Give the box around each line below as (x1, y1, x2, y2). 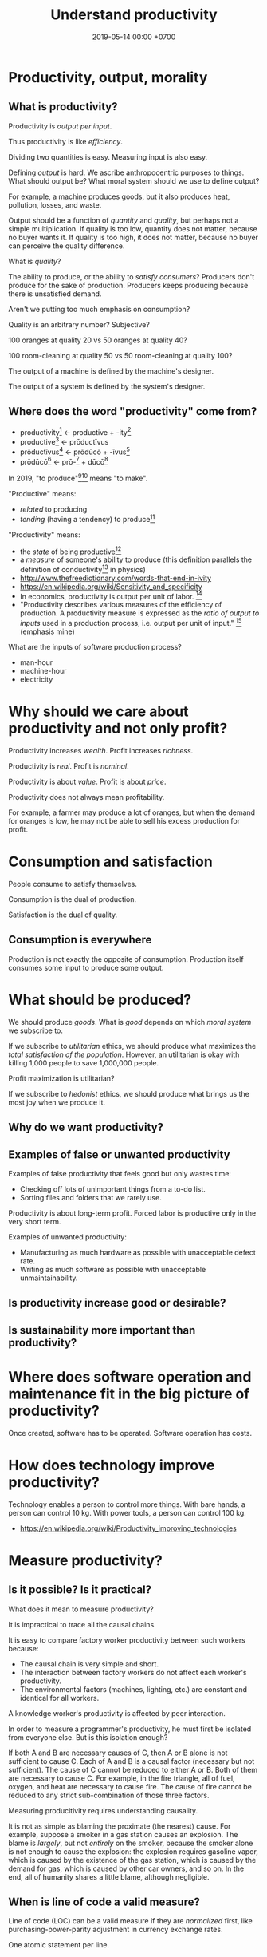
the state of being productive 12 (19, 545, 122, 556)
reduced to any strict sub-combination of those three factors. (8, 1790, 210, 1800)
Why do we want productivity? (8, 1121, 164, 1134)
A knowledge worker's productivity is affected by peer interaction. (8, 1708, 226, 1718)
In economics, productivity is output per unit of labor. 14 (19, 590, 202, 601)
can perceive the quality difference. (8, 241, 125, 251)
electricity (19, 674, 53, 684)
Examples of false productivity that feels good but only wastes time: (8, 1168, 231, 1178)
